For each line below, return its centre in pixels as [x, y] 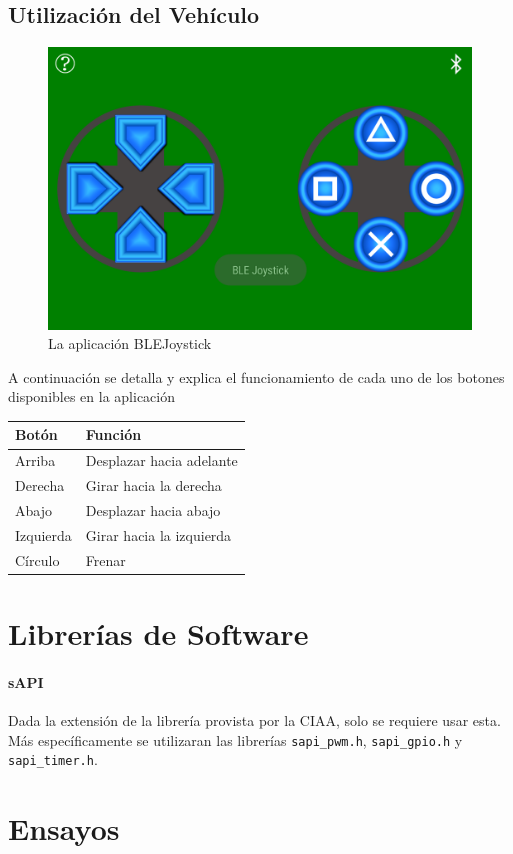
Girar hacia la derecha [153, 485]
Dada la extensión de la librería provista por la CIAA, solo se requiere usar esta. [254, 719]
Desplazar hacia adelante [161, 460]
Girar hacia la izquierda [158, 534]
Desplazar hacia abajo [153, 510]
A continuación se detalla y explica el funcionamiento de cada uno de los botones [256, 376]
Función [113, 434]
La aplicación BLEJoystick [130, 343]
